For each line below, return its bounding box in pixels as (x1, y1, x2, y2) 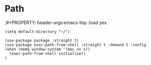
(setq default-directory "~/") (5, 29, 70, 34)
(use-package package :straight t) (5, 38, 79, 43)
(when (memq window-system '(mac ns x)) (5, 46, 91, 51)
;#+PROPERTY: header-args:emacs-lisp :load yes (5, 19, 107, 25)
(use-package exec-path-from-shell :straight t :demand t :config (5, 42, 146, 47)
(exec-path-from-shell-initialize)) (9, 51, 86, 56)
